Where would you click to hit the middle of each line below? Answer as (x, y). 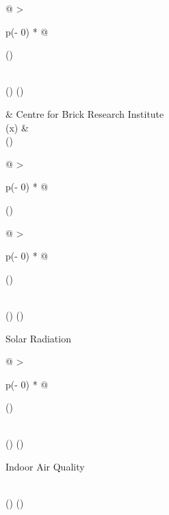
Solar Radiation (38, 338)
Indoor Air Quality (45, 467)
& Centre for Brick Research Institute (85, 113)
